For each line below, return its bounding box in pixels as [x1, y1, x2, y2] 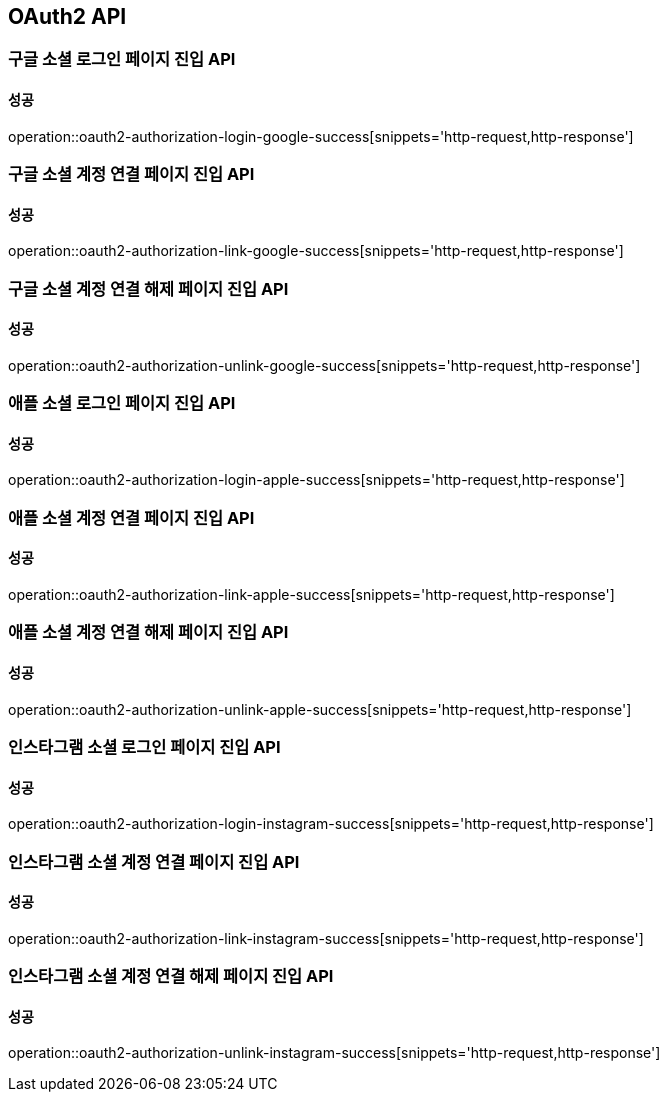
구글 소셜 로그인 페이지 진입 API [8, 49, 236, 70]
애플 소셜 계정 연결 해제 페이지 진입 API [8, 622, 289, 643]
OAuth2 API [8, 4, 127, 29]
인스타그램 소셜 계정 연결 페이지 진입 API [8, 851, 300, 872]
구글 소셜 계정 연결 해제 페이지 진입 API [8, 278, 289, 299]
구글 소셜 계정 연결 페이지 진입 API [8, 164, 255, 185]
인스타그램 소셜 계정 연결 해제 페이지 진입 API [8, 966, 334, 987]
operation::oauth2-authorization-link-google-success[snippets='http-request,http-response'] [8, 242, 624, 260]
